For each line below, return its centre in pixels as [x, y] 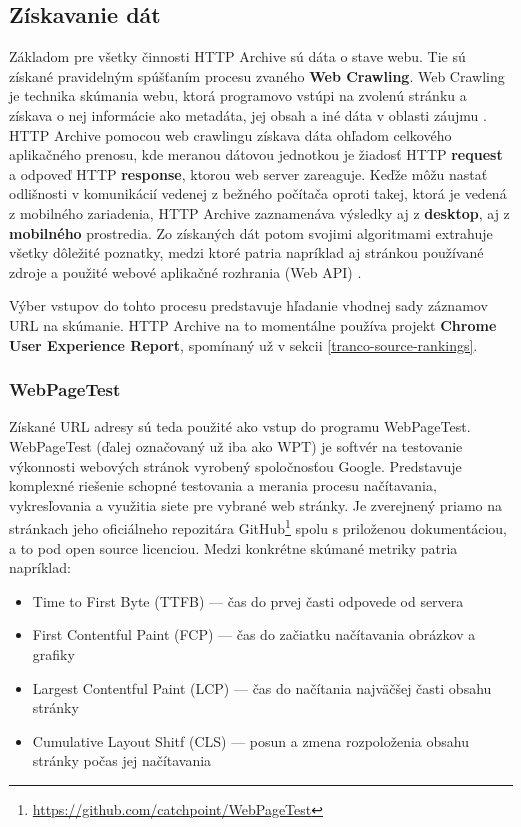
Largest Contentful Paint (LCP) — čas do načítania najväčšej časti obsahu [262, 687]
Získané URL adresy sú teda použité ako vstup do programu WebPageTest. [240, 426]
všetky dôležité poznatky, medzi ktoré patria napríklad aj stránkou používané [246, 252]
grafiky [53, 653]
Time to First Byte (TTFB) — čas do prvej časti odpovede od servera [248, 600]
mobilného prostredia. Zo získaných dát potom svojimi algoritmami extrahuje [251, 232]
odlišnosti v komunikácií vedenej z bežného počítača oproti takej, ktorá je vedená [258, 193]
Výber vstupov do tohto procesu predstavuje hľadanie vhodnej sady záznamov [248, 305]
